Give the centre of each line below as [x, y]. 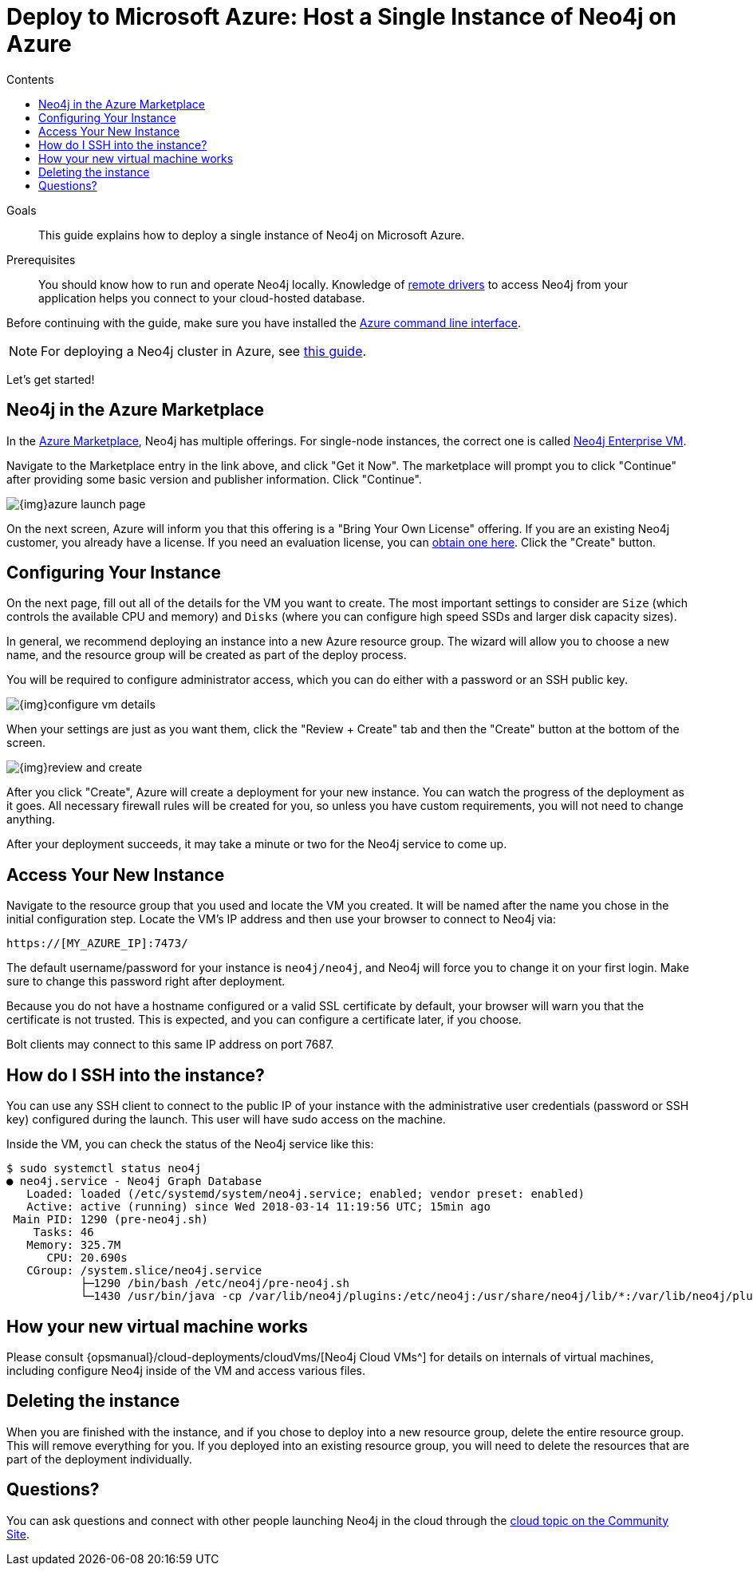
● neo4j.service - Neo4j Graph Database [134, 1181]
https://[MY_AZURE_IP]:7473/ [97, 944]
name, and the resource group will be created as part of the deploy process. [207, 655]
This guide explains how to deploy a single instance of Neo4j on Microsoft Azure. [252, 235]
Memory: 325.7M [74, 1245]
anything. [31, 820]
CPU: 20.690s [87, 1258]
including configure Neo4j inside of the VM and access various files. [186, 1370]
